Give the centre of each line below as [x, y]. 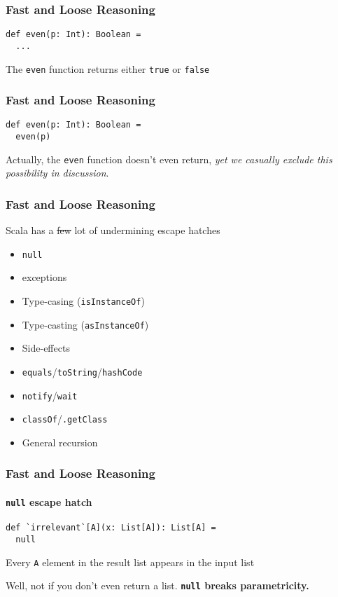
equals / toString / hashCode [82, 371]
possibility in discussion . [57, 173]
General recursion [60, 442]
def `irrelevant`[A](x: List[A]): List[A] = [111, 528]
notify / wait [50, 395]
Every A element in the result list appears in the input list [130, 562]
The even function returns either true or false [108, 68]
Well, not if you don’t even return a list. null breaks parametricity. [157, 585]
